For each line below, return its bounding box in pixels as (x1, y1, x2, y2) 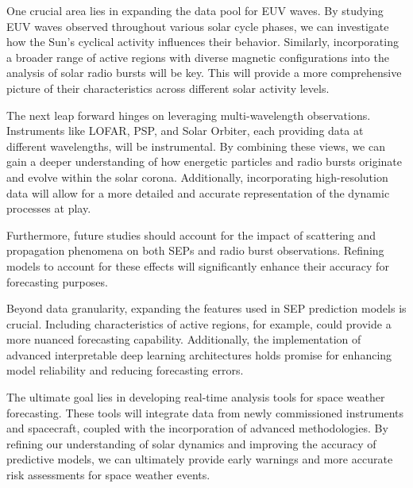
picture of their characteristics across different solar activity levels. (6, 79, 330, 96)
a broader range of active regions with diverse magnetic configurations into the (6, 48, 389, 65)
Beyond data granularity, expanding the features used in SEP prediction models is (6, 300, 407, 317)
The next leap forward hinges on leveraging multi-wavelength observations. (6, 106, 371, 123)
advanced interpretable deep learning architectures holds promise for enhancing (6, 346, 392, 363)
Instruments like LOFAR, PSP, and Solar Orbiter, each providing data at (6, 122, 364, 139)
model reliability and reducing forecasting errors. (6, 362, 244, 378)
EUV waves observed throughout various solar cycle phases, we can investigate (6, 17, 389, 34)
